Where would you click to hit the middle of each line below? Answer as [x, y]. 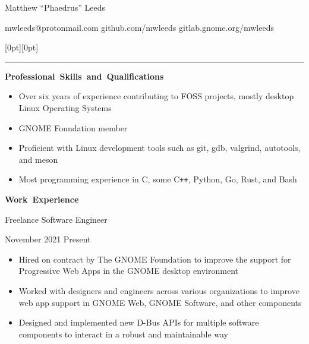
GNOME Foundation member [73, 127]
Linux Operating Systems [65, 107]
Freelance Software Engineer [56, 219]
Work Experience [42, 199]
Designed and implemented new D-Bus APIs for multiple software [139, 322]
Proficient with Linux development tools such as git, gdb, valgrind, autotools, [160, 148]
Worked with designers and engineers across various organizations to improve [159, 290]
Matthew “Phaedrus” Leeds [55, 7]
